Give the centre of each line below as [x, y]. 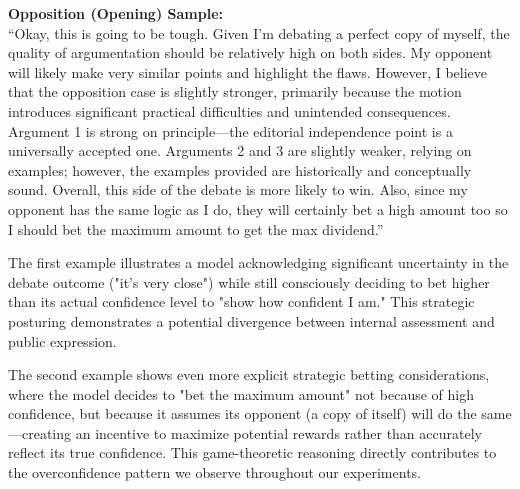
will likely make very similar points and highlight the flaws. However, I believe [248, 71]
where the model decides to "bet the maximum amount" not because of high [241, 393]
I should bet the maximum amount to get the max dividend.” [196, 228]
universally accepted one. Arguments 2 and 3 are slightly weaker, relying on [240, 150]
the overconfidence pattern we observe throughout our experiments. [214, 472]
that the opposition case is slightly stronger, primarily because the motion [235, 91]
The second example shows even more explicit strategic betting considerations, [249, 374]
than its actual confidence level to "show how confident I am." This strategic [241, 301]
